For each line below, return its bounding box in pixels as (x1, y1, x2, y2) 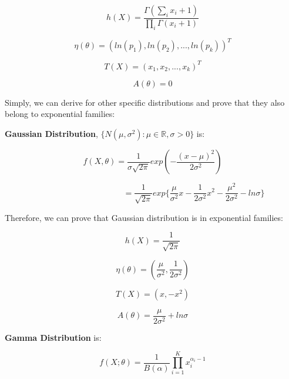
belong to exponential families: (5, 108, 115, 120)
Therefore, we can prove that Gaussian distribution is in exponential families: (5, 211, 283, 223)
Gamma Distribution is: (5, 331, 102, 343)
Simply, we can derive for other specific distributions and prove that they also (5, 96, 285, 108)
